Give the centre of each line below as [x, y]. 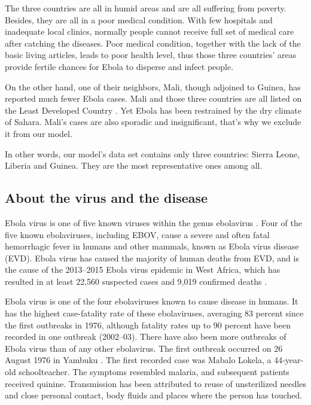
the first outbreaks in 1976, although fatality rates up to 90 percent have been [148, 325]
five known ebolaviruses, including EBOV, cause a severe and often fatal [137, 234]
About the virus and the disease [106, 198]
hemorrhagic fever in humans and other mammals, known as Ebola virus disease [152, 246]
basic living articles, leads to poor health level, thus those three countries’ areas [151, 55]
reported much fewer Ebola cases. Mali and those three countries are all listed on [153, 98]
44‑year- [289, 360]
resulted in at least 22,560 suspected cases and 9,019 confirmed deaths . [136, 281]
